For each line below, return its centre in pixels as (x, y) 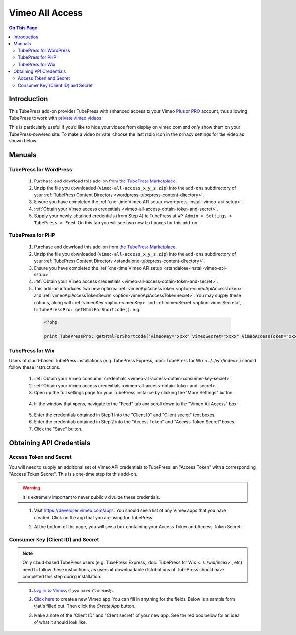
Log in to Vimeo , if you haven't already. (74, 590)
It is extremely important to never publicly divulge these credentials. (91, 497)
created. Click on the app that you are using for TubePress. (94, 517)
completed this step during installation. (62, 577)
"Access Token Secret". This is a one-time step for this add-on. (73, 474)
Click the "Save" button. (58, 429)
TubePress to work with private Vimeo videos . (56, 118)
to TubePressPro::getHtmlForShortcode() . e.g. (87, 309)
